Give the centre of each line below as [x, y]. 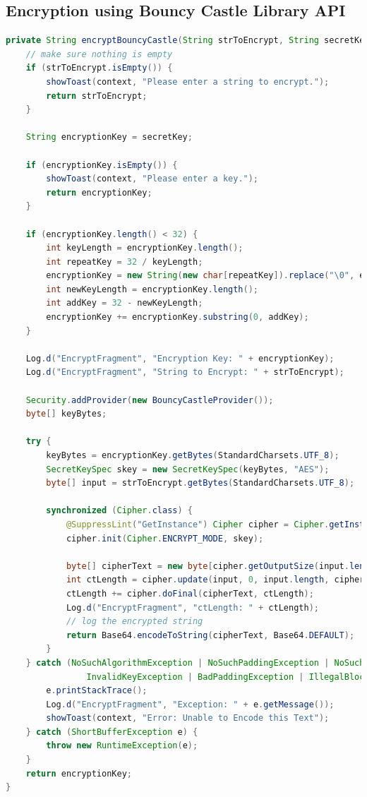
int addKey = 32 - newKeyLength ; [125, 303]
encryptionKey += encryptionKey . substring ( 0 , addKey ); [178, 317]
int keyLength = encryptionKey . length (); [145, 248]
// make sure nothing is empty [99, 54]
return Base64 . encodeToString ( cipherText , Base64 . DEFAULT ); [210, 635]
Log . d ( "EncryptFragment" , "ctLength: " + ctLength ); [192, 607]
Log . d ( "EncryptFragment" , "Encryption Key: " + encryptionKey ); [180, 358]
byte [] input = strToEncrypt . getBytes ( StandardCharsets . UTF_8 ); [200, 483]
